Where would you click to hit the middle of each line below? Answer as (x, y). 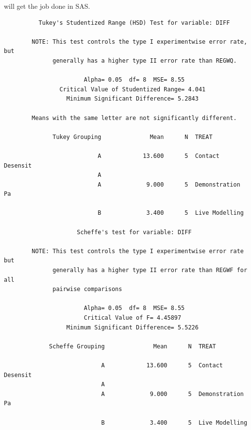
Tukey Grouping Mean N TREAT (133, 137)
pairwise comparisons (87, 289)
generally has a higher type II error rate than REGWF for (150, 270)
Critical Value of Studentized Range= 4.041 (133, 89)
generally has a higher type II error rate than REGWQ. (145, 60)
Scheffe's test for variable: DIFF (134, 232)
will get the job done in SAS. (47, 6)
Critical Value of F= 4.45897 (133, 318)
